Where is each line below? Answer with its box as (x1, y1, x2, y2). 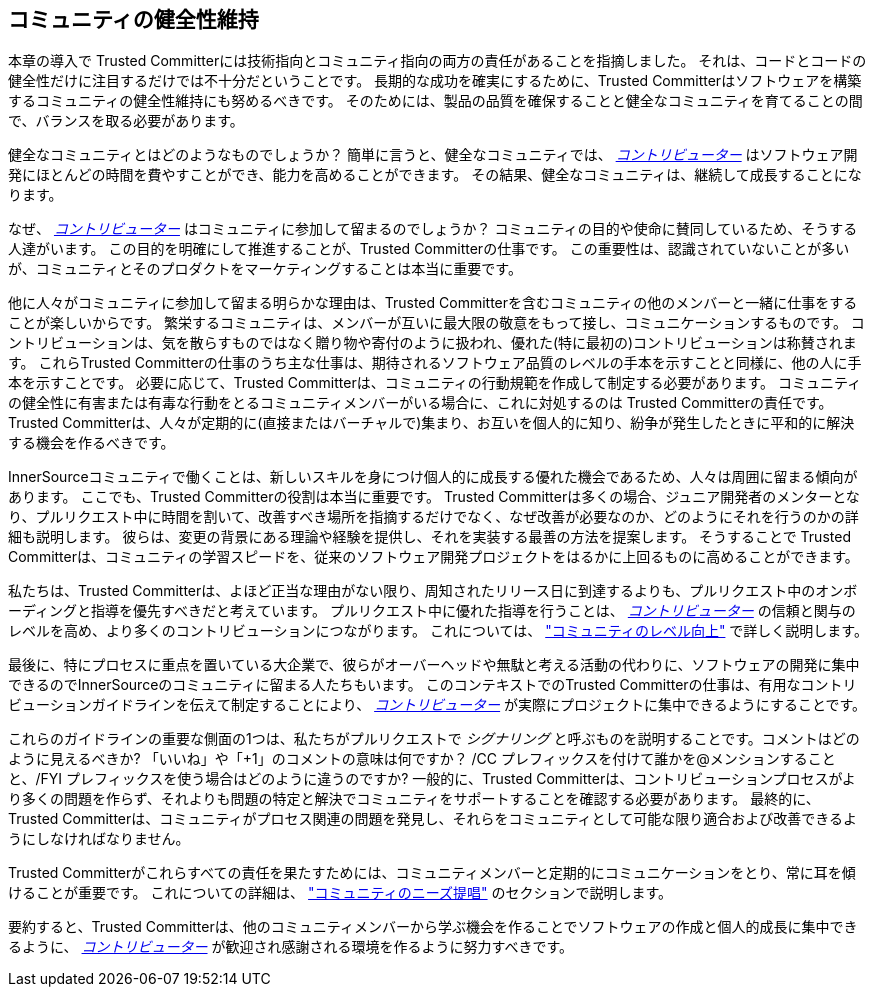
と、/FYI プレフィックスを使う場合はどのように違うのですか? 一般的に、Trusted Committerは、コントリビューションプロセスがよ (8, 770, 856, 788)
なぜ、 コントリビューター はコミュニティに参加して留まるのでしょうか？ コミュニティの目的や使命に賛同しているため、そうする (8, 220, 858, 238)
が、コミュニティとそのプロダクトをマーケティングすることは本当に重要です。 (8, 260, 522, 278)
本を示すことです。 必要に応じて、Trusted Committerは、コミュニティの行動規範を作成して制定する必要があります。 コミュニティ (8, 374, 862, 392)
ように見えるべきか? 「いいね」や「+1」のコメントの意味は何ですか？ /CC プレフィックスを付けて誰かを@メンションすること (8, 750, 836, 768)
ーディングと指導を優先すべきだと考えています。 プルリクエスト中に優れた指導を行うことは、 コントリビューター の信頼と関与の (8, 602, 856, 620)
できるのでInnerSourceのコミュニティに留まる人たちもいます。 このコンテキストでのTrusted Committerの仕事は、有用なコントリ (8, 676, 857, 694)
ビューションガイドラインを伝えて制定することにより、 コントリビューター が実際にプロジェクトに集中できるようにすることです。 (8, 696, 867, 714)
